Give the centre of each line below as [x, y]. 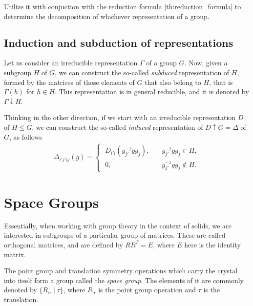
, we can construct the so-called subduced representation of [142, 72]
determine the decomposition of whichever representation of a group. [107, 16]
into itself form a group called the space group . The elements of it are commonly [124, 280]
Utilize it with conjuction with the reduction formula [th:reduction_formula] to [123, 6]
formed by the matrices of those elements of [69, 82]
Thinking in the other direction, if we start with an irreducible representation [120, 117]
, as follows [26, 136]
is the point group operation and [147, 290]
